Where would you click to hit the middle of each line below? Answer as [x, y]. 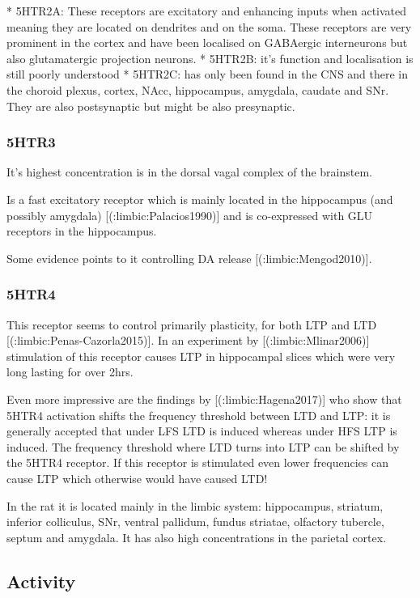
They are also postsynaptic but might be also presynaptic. [151, 106]
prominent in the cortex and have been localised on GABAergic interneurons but [207, 42]
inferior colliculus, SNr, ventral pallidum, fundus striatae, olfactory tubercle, [195, 522]
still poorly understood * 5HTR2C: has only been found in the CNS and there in [208, 74]
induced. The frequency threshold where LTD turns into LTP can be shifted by [203, 446]
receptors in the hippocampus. [82, 231]
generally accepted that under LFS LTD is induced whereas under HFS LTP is [202, 431]
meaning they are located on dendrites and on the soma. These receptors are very [209, 26]
